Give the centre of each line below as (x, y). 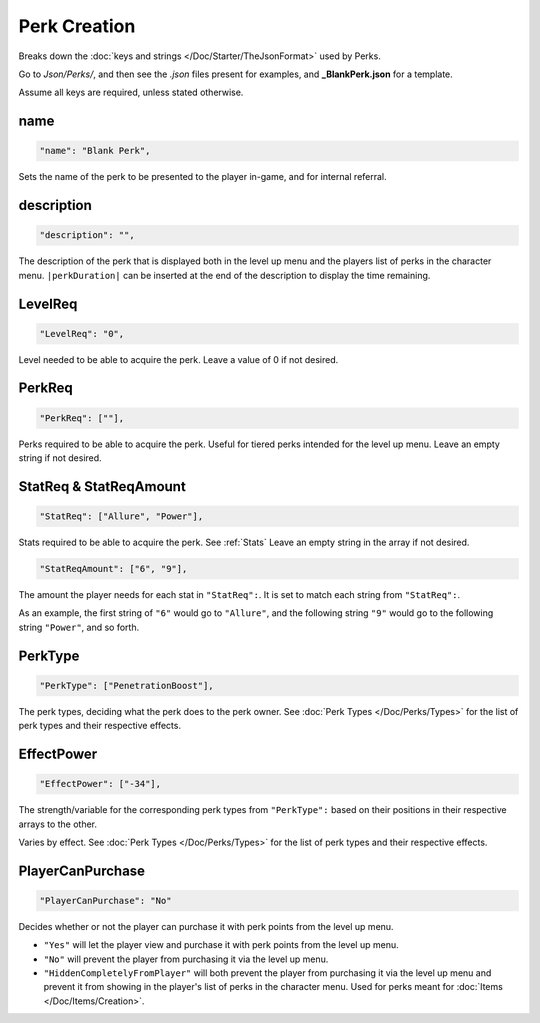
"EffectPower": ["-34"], (100, 784)
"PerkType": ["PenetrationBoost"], (126, 685)
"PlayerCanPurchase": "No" (105, 900)
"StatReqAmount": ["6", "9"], (113, 569)
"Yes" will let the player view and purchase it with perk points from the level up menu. (221, 945)
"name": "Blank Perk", (95, 151)
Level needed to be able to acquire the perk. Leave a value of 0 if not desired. (178, 359)
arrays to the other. (58, 824)
